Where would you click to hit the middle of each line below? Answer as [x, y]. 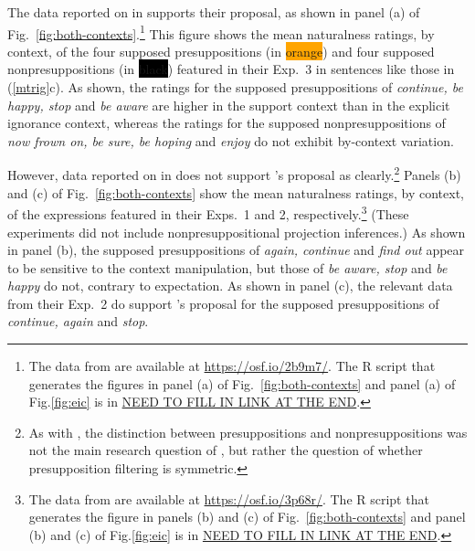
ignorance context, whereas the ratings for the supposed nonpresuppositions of [227, 123]
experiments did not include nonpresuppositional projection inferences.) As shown [237, 232]
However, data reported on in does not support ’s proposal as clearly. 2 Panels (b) [234, 174]
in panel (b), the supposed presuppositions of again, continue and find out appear [236, 250]
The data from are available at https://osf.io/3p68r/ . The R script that [229, 498]
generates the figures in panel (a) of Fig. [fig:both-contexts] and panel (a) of [242, 383]
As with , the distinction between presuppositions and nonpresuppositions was [248, 432]
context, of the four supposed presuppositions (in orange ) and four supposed [221, 51]
